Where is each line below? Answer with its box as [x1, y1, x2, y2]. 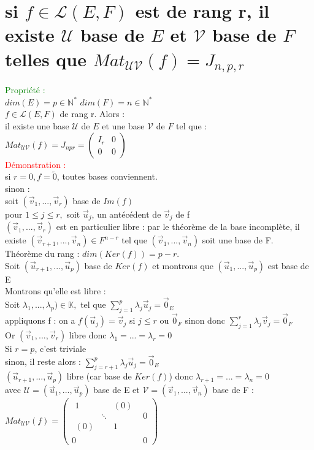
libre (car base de [66, 370, 132, 383]
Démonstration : [5, 158, 66, 170]
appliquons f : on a [5, 314, 75, 327]
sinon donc [185, 314, 225, 327]
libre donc [69, 328, 107, 341]
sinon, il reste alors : [5, 355, 81, 368]
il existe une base [5, 120, 69, 132]
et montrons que [152, 259, 213, 272]
